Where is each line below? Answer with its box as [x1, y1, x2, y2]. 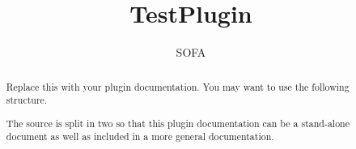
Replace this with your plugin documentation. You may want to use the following [6, 79, 350, 93]
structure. [6, 93, 48, 107]
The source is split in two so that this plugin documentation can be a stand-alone [6, 116, 350, 130]
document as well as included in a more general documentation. [6, 130, 274, 143]
